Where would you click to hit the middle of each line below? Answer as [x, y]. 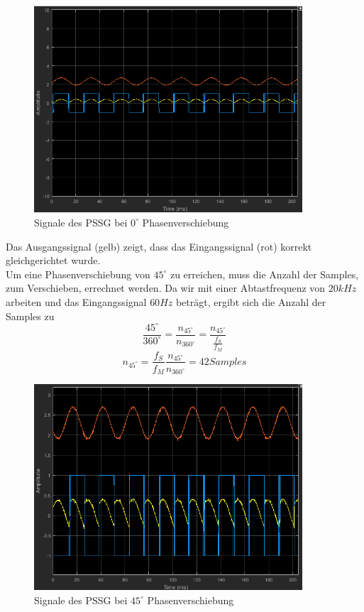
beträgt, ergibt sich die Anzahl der [251, 301]
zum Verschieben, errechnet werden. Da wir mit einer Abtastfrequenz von [166, 288]
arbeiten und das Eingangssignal [76, 301]
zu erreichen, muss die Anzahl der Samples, [264, 274]
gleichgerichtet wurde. [53, 260]
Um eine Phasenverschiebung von [78, 274]
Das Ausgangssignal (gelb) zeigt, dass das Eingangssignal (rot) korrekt [159, 246]
